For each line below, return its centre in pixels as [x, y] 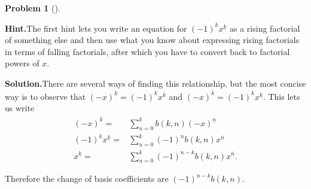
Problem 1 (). [33, 8]
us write [20, 108]
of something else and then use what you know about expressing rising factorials [152, 40]
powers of [22, 63]
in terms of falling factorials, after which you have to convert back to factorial [147, 51]
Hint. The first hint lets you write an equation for [96, 28]
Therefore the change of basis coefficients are [87, 179]
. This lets [281, 96]
